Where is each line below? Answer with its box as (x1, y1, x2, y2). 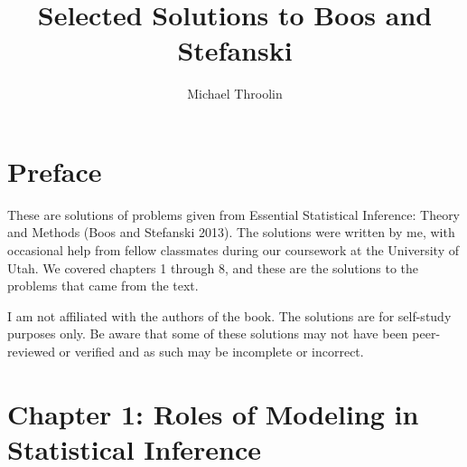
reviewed (7, 342, 55, 360)
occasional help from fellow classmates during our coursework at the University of (7, 241, 460, 260)
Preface (7, 152, 102, 189)
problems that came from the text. (7, 276, 199, 295)
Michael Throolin (187, 84, 283, 103)
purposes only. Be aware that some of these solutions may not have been (7, 324, 408, 343)
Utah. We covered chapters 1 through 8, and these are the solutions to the (7, 258, 419, 277)
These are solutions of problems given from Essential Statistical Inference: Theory (7, 205, 461, 224)
